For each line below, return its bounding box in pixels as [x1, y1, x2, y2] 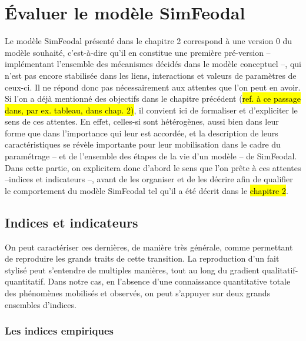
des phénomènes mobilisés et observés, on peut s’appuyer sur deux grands [5, 287, 271, 299]
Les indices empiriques [5, 323, 114, 338]
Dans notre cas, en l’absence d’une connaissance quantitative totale [48, 275, 291, 287]
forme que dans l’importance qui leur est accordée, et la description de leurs [5, 126, 278, 139]
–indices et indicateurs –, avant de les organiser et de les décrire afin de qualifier [5, 173, 293, 185]
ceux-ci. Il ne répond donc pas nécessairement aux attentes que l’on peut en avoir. [5, 81, 301, 93]
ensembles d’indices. [5, 298, 76, 310]
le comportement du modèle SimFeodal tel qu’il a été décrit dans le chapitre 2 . [5, 184, 288, 196]
